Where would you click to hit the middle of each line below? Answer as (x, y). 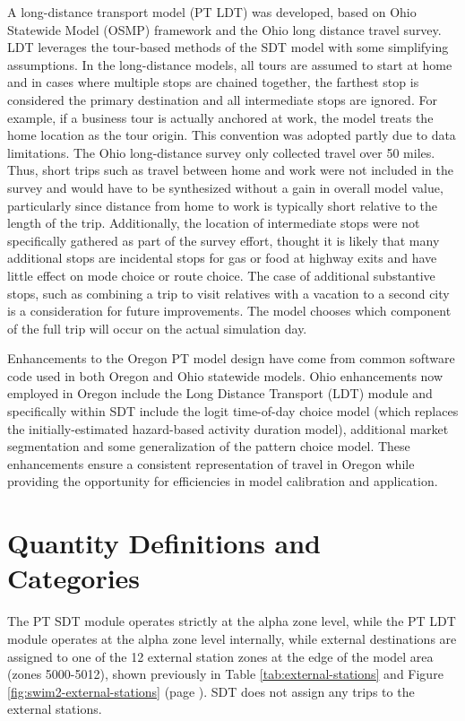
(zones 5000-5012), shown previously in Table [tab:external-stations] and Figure (225, 674)
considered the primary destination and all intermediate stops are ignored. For (222, 99)
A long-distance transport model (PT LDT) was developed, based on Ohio (212, 12)
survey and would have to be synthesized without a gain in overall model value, (225, 187)
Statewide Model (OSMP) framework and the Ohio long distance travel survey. (224, 29)
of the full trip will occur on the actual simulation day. (157, 328)
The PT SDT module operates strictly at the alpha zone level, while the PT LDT (232, 621)
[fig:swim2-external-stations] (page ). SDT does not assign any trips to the (211, 691)
